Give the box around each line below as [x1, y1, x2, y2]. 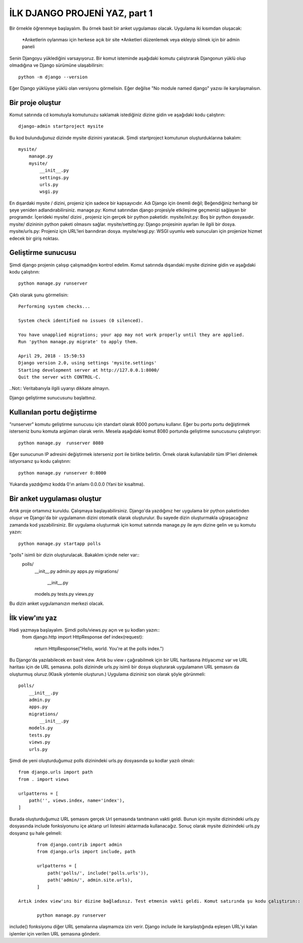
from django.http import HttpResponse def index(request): [22, 634, 143, 640]
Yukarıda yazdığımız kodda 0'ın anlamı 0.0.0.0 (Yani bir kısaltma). [9, 481, 145, 487]
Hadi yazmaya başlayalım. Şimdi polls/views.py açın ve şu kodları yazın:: [9, 626, 160, 633]
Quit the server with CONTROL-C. [18, 374, 101, 380]
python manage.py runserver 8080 [18, 440, 104, 446]
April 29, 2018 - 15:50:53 [18, 353, 85, 358]
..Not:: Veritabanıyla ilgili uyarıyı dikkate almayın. [9, 385, 110, 391]
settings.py [39, 175, 69, 180]
